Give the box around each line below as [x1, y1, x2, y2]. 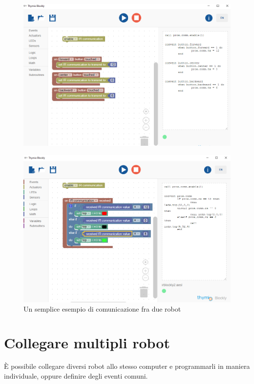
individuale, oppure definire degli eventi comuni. [4, 370, 148, 381]
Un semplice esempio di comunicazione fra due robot [23, 304, 181, 314]
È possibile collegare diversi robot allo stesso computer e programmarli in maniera [4, 361, 250, 371]
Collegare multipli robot [4, 333, 170, 353]
